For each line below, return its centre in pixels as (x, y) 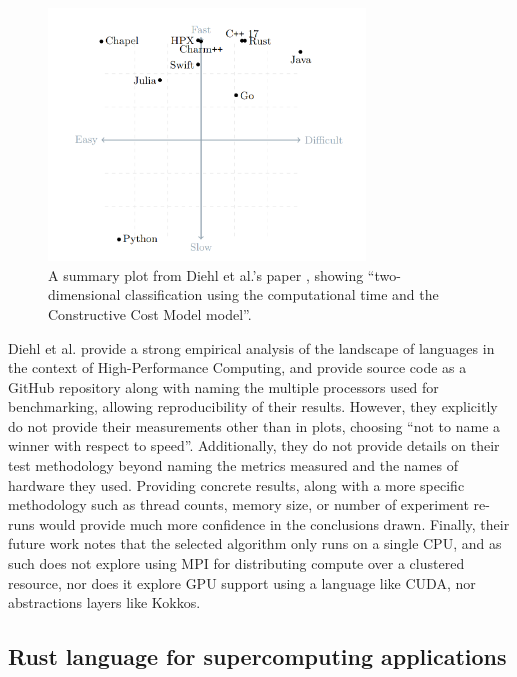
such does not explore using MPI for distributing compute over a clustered (236, 563)
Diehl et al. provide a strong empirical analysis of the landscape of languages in (251, 347)
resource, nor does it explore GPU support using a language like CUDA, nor (242, 582)
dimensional (84, 294)
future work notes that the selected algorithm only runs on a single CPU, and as (255, 543)
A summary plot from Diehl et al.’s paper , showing (206, 274)
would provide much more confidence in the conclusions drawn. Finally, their (274, 523)
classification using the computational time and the (282, 294)
